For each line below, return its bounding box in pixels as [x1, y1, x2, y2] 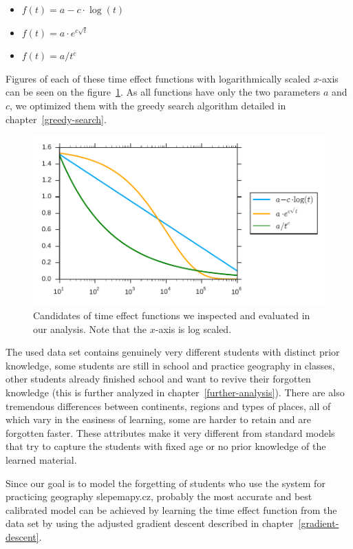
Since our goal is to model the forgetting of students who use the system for [6, 475, 325, 490]
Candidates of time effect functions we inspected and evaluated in [33, 308, 310, 323]
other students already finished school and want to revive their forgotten [6, 372, 311, 386]
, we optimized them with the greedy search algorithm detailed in [10, 98, 286, 112]
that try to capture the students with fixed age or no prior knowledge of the [6, 439, 326, 453]
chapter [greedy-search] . [6, 111, 107, 126]
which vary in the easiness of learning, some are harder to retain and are [6, 412, 311, 427]
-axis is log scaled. [155, 321, 232, 336]
